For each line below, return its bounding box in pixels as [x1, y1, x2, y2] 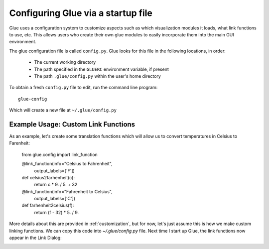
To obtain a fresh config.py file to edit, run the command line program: [9, 85, 158, 91]
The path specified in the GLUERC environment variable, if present [34, 66, 169, 72]
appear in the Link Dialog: [9, 235, 62, 241]
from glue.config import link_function [21, 151, 98, 157]
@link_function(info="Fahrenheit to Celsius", [21, 188, 113, 194]
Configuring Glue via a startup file [9, 7, 153, 18]
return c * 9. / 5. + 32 [34, 182, 78, 188]
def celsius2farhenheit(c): [21, 174, 75, 180]
